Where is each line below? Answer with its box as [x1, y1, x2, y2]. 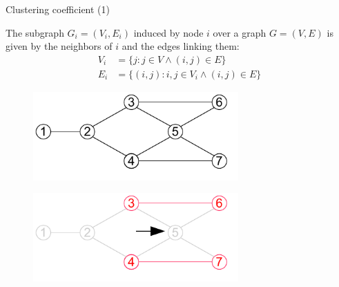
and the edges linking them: [122, 39, 240, 53]
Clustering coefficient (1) [6, 2, 110, 16]
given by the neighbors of [6, 39, 113, 53]
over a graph [213, 25, 267, 39]
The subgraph [6, 25, 64, 39]
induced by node [133, 25, 204, 39]
